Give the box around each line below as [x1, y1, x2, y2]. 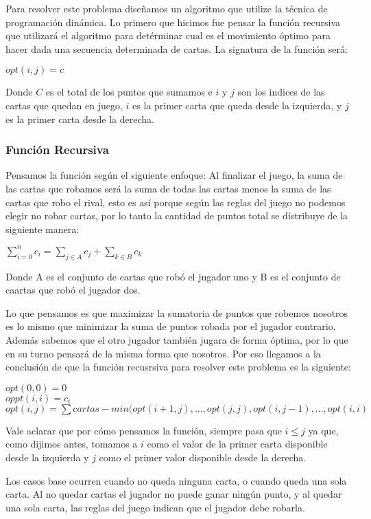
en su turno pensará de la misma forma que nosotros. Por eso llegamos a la [5, 346, 321, 360]
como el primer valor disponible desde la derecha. [99, 450, 307, 464]
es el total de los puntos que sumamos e [45, 85, 213, 99]
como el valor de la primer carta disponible [147, 437, 328, 451]
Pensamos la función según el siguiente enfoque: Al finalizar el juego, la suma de [5, 168, 343, 182]
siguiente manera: [5, 221, 80, 236]
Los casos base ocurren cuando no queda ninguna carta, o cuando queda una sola [5, 473, 347, 487]
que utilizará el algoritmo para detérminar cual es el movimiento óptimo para [5, 28, 331, 43]
